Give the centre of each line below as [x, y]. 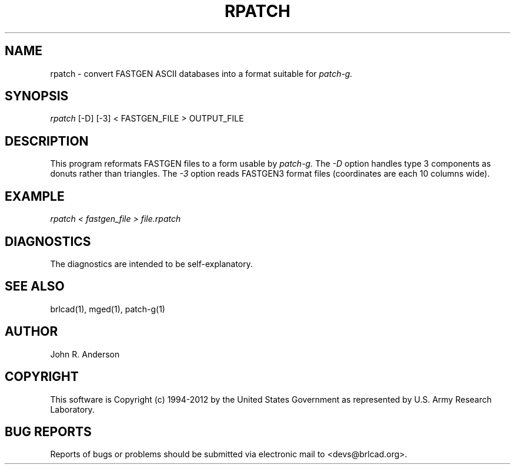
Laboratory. [72, 409]
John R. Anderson [85, 354]
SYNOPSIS [37, 96]
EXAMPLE [35, 196]
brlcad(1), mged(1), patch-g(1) [108, 309]
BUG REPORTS [48, 431]
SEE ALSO [35, 286]
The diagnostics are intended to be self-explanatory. [152, 264]
